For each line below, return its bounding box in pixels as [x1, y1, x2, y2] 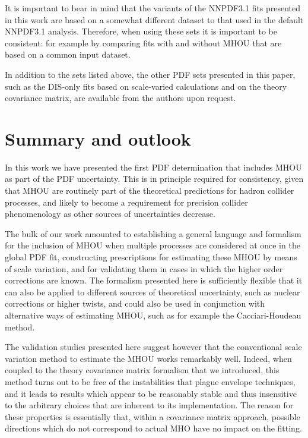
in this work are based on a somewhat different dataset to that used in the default [5, 13, 304, 26]
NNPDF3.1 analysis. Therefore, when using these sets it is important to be [5, 25, 277, 37]
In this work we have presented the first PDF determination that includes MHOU [5, 160, 302, 173]
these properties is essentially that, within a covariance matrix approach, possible [5, 410, 300, 423]
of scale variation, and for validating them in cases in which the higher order [5, 262, 283, 275]
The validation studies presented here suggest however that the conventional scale [5, 341, 302, 353]
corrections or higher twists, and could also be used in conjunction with [5, 297, 265, 310]
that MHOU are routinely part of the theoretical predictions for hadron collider [5, 184, 294, 197]
